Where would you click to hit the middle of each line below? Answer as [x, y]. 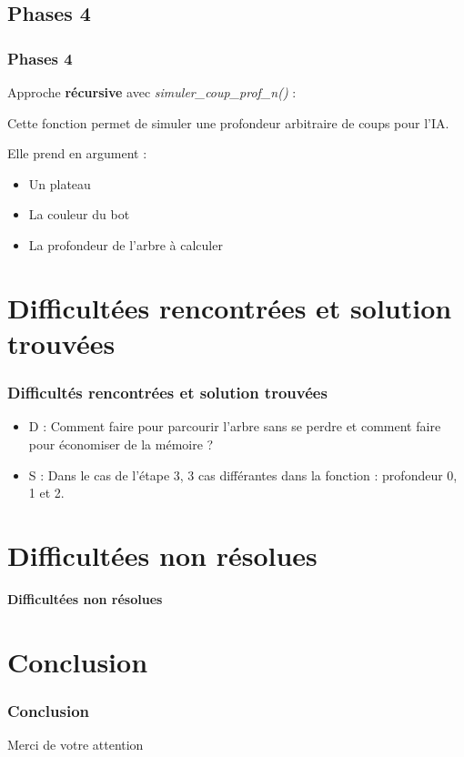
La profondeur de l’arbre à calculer [126, 244]
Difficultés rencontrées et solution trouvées [167, 393]
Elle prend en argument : [77, 153]
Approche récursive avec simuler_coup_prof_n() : [152, 92]
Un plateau [60, 183]
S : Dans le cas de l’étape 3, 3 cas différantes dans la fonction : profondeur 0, [243, 474]
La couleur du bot [79, 214]
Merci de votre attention [76, 745]
